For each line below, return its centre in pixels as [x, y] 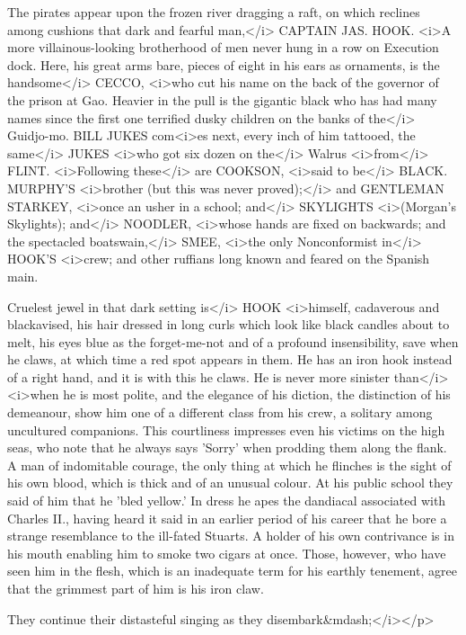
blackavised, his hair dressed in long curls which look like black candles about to [229, 324]
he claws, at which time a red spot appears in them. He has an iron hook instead [230, 359]
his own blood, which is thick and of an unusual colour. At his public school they [230, 483]
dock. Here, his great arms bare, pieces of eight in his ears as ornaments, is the [224, 64]
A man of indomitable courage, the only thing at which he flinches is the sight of [229, 465]
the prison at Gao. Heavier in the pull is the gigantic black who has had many [222, 99]
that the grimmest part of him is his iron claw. [136, 588]
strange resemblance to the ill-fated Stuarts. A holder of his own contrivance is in [231, 536]
